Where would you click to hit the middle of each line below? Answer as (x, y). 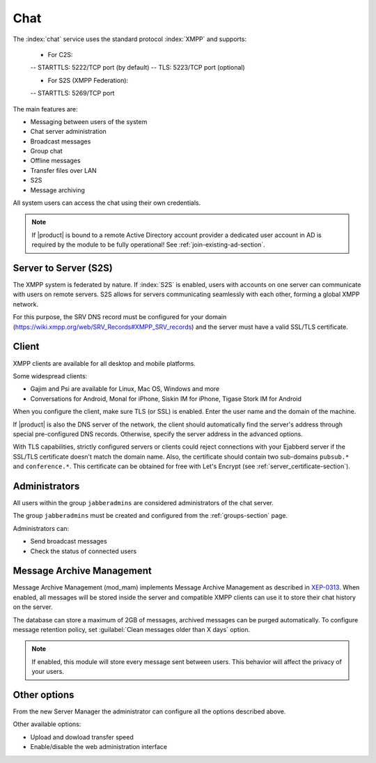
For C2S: (60, 54)
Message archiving (57, 190)
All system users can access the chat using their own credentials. (107, 203)
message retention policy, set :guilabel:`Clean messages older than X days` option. (132, 630)
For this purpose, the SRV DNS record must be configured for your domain (120, 317)
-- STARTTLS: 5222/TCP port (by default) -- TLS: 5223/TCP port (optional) (138, 68)
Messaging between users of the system (89, 121)
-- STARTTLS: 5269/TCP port (72, 93)
